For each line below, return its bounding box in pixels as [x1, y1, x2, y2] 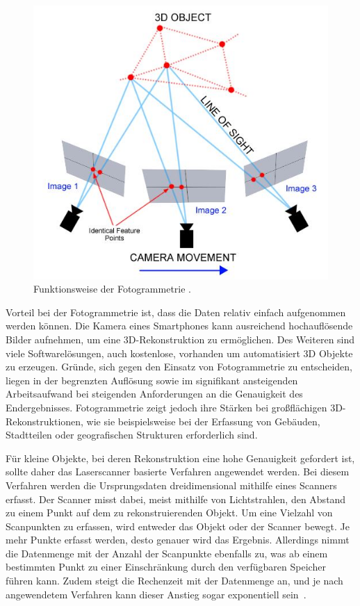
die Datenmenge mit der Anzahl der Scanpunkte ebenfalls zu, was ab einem [6, 546, 328, 560]
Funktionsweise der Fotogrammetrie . [33, 281, 192, 296]
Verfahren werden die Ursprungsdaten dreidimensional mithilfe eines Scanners [6, 477, 337, 492]
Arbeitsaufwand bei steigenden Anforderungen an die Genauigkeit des [6, 386, 303, 401]
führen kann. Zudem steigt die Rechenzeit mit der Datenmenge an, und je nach [6, 573, 343, 588]
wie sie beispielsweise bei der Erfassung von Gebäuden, [86, 413, 320, 428]
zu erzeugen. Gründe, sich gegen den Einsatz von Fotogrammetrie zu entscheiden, [6, 359, 353, 374]
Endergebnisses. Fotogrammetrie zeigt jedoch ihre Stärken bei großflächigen [6, 400, 327, 414]
